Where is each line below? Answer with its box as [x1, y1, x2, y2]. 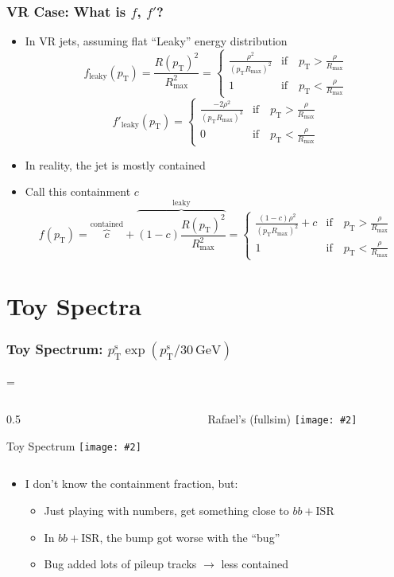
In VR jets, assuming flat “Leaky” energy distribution [25, 33, 288, 49]
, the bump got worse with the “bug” [99, 528, 280, 545]
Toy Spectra [6, 290, 141, 322]
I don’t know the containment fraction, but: [25, 475, 238, 492]
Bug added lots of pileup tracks [44, 556, 197, 572]
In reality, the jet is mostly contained [25, 156, 206, 173]
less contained [221, 556, 288, 572]
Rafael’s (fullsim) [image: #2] [207, 411, 357, 427]
